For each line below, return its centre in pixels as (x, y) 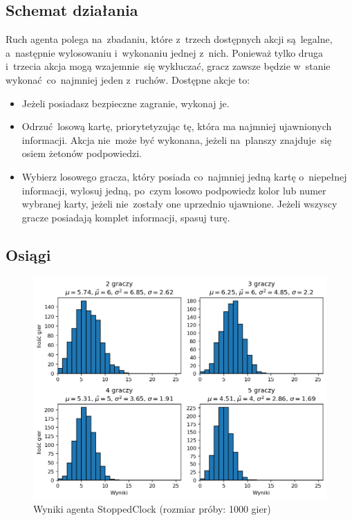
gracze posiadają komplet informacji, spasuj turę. (126, 217)
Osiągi (28, 254)
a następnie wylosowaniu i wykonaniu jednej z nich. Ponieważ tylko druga (164, 52)
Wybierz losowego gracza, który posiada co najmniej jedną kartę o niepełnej (184, 176)
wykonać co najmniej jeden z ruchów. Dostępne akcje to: (128, 79)
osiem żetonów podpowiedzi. (82, 153)
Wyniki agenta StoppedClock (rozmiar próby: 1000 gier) (152, 509)
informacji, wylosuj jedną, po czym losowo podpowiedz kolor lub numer (174, 190)
